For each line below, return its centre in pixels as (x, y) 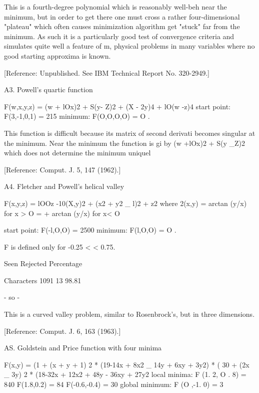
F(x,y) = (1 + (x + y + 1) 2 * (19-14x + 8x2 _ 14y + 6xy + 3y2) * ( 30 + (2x (127, 364)
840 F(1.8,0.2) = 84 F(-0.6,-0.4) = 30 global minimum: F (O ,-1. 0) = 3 (114, 384)
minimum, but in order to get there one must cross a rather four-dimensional (122, 16)
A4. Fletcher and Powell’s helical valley (64, 186)
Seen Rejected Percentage (43, 263)
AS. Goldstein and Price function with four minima (83, 348)
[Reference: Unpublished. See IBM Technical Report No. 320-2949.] (107, 72)
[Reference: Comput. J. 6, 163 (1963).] (62, 331)
